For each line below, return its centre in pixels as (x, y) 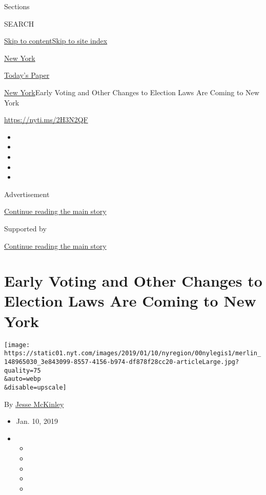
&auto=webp (23, 379)
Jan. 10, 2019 (37, 421)
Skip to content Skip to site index (56, 41)
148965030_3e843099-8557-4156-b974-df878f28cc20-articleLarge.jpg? (122, 362)
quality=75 (23, 370)
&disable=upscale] (35, 387)
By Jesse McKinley (34, 404)
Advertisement (27, 194)
